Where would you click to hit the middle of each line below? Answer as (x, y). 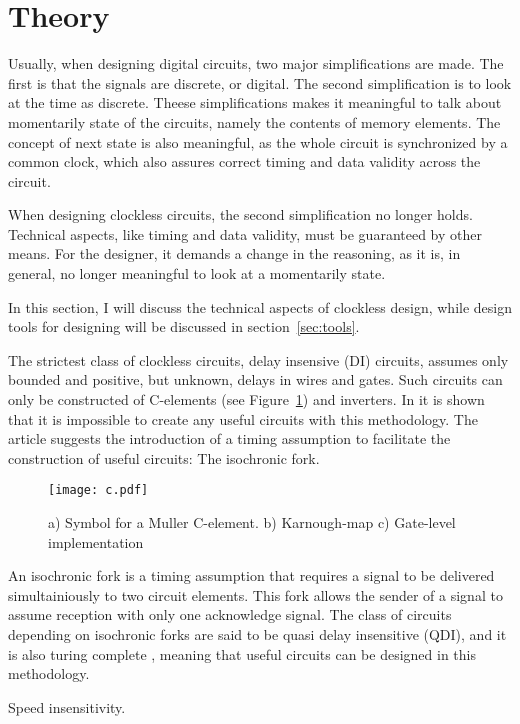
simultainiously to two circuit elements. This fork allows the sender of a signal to (255, 594)
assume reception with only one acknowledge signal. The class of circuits (230, 614)
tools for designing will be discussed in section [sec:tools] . (184, 326)
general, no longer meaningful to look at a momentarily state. (197, 273)
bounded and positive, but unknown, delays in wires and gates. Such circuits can (255, 379)
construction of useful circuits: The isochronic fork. (164, 457)
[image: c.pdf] (98, 490)
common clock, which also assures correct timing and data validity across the (244, 161)
